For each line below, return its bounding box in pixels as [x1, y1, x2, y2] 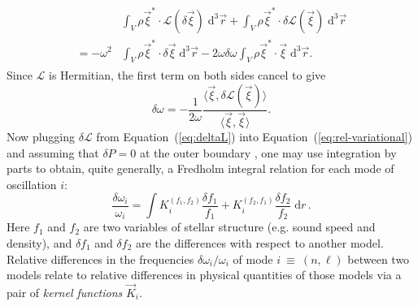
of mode [233, 250, 273, 267]
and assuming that [7, 144, 99, 161]
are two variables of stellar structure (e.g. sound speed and [83, 218, 376, 235]
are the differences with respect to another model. [136, 235, 384, 252]
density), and [7, 235, 72, 252]
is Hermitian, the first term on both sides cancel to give [49, 67, 326, 84]
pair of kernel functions [7, 284, 123, 301]
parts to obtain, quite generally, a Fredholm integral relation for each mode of [7, 160, 394, 177]
